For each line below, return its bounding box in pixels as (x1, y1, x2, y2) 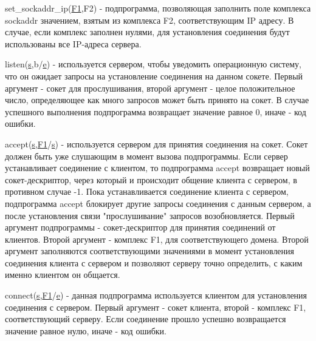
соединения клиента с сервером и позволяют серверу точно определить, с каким (5, 256, 303, 269)
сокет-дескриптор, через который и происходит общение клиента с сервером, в (5, 173, 297, 186)
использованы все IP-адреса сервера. (5, 37, 142, 50)
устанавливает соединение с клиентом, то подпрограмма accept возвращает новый (5, 161, 310, 174)
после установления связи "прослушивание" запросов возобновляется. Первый (5, 209, 295, 221)
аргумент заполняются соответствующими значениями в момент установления (5, 245, 295, 257)
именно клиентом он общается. (5, 268, 120, 281)
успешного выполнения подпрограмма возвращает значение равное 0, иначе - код (5, 105, 306, 118)
